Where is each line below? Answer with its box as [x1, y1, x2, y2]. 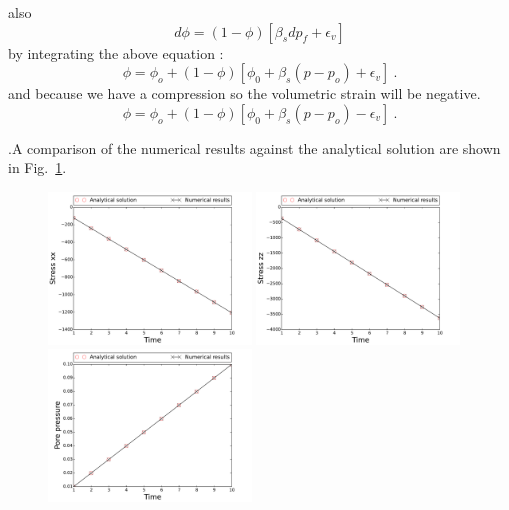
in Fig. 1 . [8, 157, 67, 178]
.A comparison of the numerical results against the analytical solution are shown [8, 137, 501, 158]
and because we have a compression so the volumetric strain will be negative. [8, 83, 481, 104]
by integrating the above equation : [8, 42, 224, 63]
